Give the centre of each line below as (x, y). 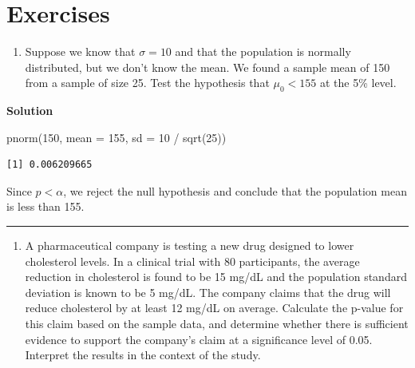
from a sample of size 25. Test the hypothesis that (147, 83)
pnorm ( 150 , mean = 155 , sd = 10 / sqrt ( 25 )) (117, 137)
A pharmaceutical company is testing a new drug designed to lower (190, 245)
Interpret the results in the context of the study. (143, 355)
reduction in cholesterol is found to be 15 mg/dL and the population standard (216, 277)
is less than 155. (45, 206)
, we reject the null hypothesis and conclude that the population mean (235, 190)
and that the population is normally (263, 51)
